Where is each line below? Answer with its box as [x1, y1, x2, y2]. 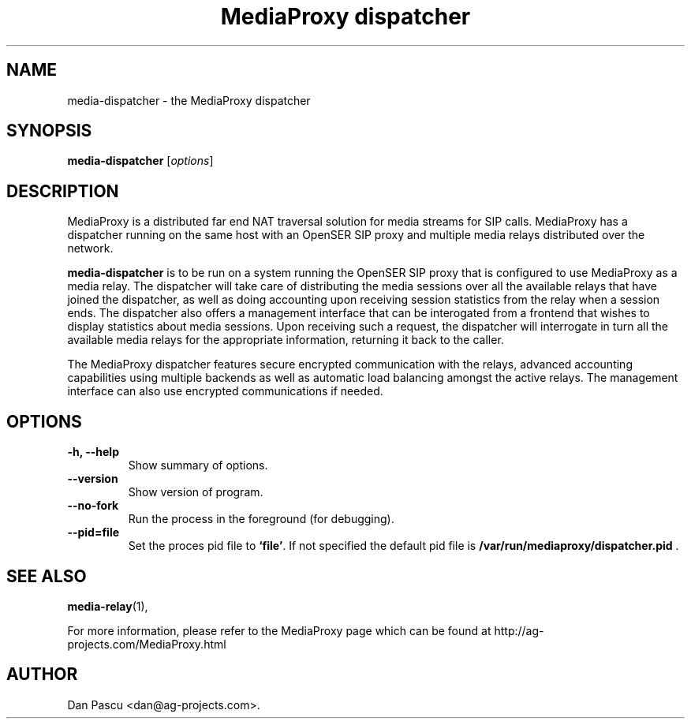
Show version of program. [128, 485, 263, 499]
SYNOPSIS [6, 121, 92, 141]
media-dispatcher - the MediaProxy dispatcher [67, 93, 311, 107]
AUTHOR [6, 664, 78, 685]
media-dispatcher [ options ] [67, 154, 214, 168]
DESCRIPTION [6, 181, 119, 201]
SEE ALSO [6, 566, 87, 586]
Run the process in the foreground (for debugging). [128, 512, 394, 526]
